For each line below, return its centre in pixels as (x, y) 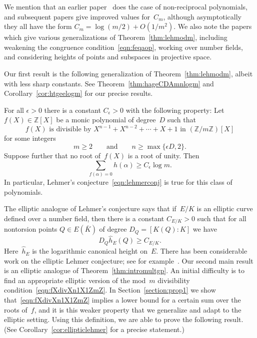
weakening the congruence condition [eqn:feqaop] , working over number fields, (123, 47)
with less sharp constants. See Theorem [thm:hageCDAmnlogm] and (109, 83)
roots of (16, 309)
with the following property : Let (175, 110)
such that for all (222, 218)
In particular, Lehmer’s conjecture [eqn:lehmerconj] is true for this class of (118, 181)
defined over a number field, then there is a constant (84, 218)
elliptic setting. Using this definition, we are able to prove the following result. (124, 319)
